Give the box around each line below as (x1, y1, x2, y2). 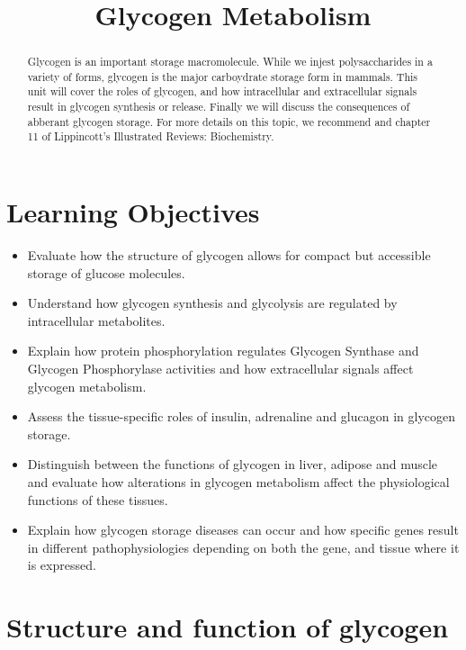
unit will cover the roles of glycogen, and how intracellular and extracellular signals (27, 84, 417, 99)
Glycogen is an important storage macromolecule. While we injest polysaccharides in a (27, 54, 433, 69)
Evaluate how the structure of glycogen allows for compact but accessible (27, 246, 431, 265)
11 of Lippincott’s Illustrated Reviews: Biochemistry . (27, 129, 274, 144)
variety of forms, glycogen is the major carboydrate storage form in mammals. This (27, 68, 418, 84)
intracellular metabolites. (27, 311, 166, 330)
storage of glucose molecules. (27, 263, 185, 282)
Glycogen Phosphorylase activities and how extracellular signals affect (27, 359, 414, 378)
